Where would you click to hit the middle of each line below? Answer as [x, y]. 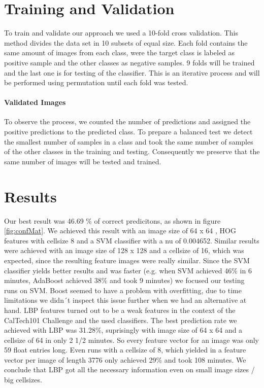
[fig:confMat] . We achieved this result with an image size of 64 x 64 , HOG [120, 231]
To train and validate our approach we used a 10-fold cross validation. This [121, 33]
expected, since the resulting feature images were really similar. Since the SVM [127, 260]
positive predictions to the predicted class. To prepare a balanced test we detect [128, 132]
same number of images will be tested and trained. [83, 161]
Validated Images [35, 102]
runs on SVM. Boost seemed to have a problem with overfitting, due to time [123, 290]
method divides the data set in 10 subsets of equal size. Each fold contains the [126, 42]
